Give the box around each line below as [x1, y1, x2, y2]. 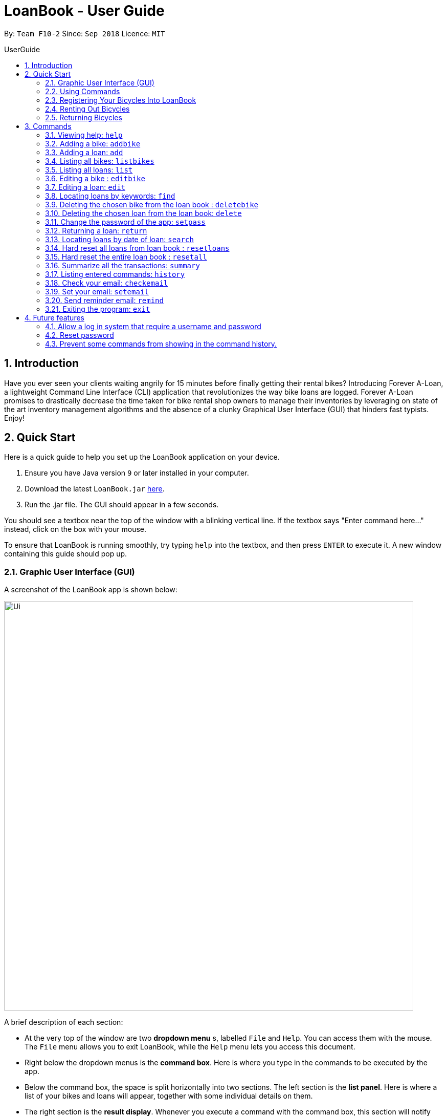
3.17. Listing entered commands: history [45, 269, 185, 278]
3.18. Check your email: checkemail [45, 278, 168, 287]
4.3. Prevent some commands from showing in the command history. [45, 339, 277, 348]
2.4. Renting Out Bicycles [45, 104, 130, 113]
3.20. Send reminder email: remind [45, 295, 164, 305]
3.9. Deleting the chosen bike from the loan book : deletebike [45, 200, 258, 209]
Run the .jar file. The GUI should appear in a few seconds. [25, 500, 219, 509]
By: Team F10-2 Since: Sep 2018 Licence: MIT [4, 29, 165, 38]
